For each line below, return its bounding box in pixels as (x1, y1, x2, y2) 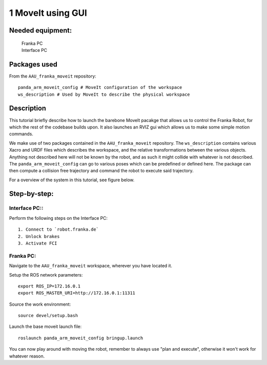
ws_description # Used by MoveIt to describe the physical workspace (18, 91, 190, 97)
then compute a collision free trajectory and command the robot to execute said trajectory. (9, 168, 194, 174)
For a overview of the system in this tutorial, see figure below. (9, 177, 134, 183)
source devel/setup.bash (18, 313, 78, 319)
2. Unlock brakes (18, 234, 60, 239)
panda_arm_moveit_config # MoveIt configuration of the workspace (18, 84, 182, 90)
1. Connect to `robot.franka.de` (18, 227, 99, 232)
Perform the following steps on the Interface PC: (9, 215, 108, 221)
